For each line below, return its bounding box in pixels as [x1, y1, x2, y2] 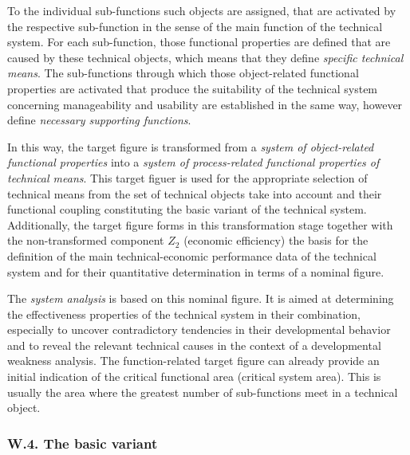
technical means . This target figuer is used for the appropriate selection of [7, 169, 368, 186]
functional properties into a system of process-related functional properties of [7, 154, 380, 171]
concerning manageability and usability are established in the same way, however [7, 96, 403, 112]
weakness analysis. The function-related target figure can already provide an [7, 352, 380, 369]
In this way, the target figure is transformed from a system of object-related [7, 138, 374, 155]
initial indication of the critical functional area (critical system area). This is [7, 368, 381, 385]
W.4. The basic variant [7, 433, 158, 453]
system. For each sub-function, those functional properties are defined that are [7, 33, 391, 50]
